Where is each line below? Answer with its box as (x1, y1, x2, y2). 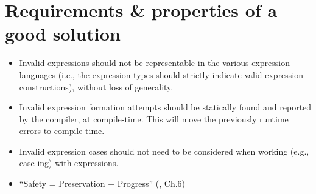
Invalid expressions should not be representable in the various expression (19, 56, 290, 69)
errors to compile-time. (19, 124, 105, 137)
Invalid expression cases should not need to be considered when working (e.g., (19, 144, 309, 157)
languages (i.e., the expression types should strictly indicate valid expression (19, 68, 304, 81)
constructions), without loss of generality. (19, 80, 174, 93)
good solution (5, 21, 121, 46)
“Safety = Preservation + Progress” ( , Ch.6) (19, 177, 186, 190)
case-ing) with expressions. (19, 156, 119, 169)
